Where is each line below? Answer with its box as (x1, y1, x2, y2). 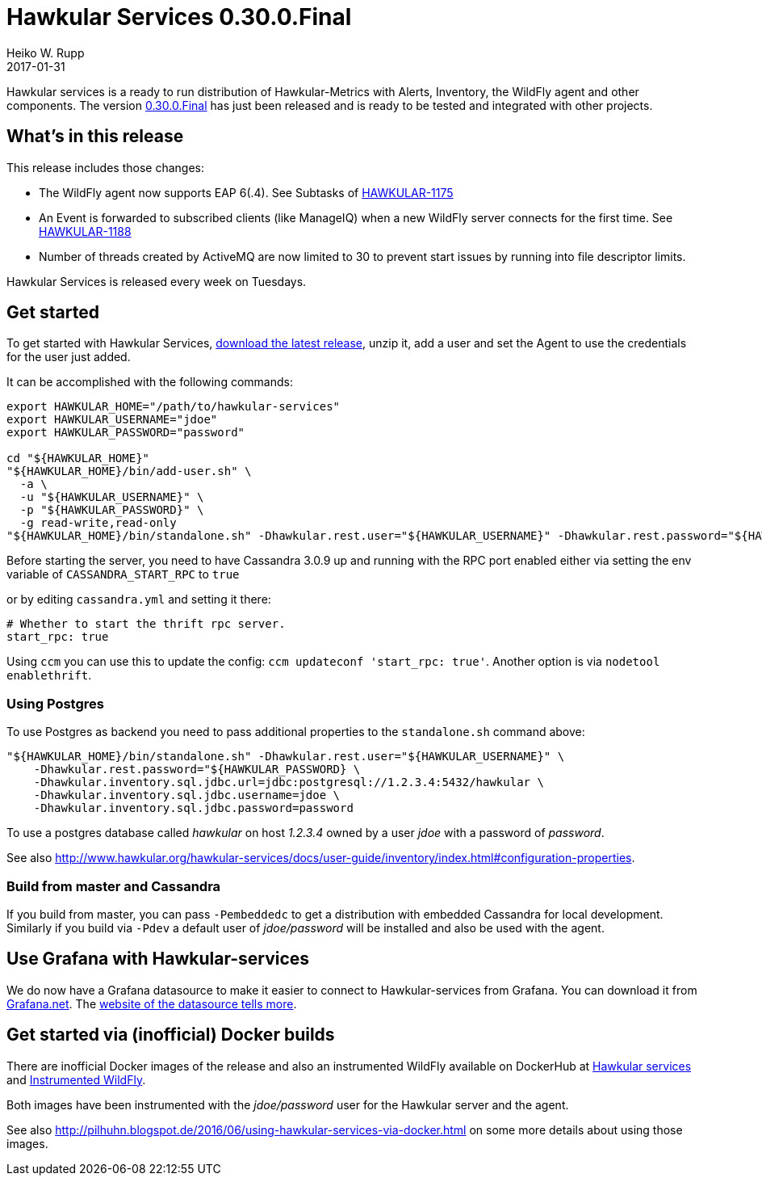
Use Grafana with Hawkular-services (6, 949, 310, 970)
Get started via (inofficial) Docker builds (6, 1024, 335, 1045)
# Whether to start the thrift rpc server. (6, 617, 286, 631)
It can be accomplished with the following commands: (6, 375, 293, 389)
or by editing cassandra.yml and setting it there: (6, 592, 271, 607)
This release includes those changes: (6, 160, 204, 175)
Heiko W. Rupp (6, 45, 85, 60)
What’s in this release (6, 126, 184, 147)
